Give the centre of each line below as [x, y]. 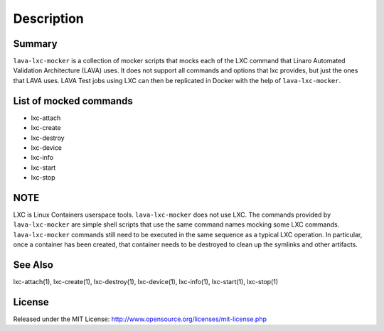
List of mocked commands [73, 101]
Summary [35, 44]
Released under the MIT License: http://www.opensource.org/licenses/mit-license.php [140, 319]
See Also [33, 265]
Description [49, 18]
